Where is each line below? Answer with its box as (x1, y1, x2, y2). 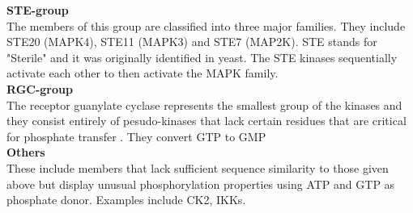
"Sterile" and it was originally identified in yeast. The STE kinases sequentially (6, 48, 398, 65)
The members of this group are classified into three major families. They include (6, 17, 406, 34)
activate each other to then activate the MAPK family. (6, 65, 279, 81)
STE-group (6, 2, 69, 18)
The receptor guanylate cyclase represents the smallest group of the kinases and (6, 96, 402, 113)
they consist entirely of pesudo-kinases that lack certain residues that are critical (6, 112, 407, 129)
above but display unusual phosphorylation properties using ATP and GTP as (6, 175, 395, 192)
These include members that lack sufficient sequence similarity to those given (6, 159, 389, 176)
